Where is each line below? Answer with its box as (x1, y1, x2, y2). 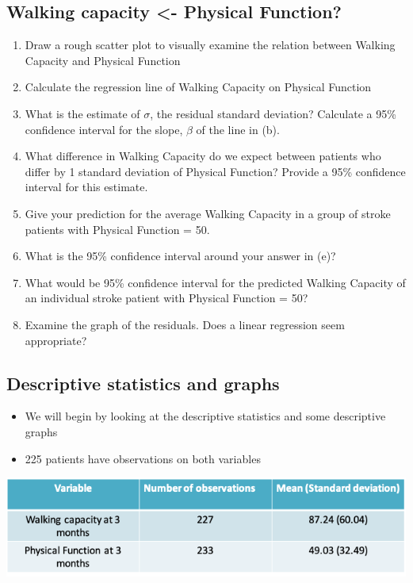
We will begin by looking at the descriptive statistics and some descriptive (25, 408, 386, 424)
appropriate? (25, 332, 87, 348)
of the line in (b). (196, 121, 280, 137)
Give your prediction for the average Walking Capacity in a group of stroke (25, 205, 391, 221)
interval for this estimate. (25, 178, 148, 195)
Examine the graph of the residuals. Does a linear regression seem (25, 316, 345, 332)
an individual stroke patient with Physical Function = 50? (25, 290, 308, 306)
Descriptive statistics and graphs (6, 370, 280, 395)
